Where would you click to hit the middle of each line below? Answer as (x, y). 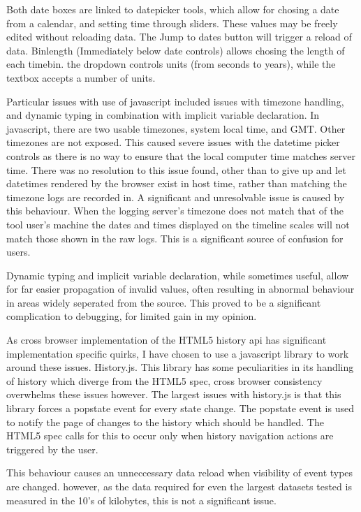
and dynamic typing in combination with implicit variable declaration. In (163, 115)
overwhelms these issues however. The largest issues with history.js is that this (174, 394)
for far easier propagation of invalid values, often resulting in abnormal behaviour (180, 289)
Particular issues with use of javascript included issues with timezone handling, (175, 101)
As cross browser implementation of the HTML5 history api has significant (167, 340)
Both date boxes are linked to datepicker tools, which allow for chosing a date (173, 9)
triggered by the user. (52, 449)
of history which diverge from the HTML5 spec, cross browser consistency (164, 380)
